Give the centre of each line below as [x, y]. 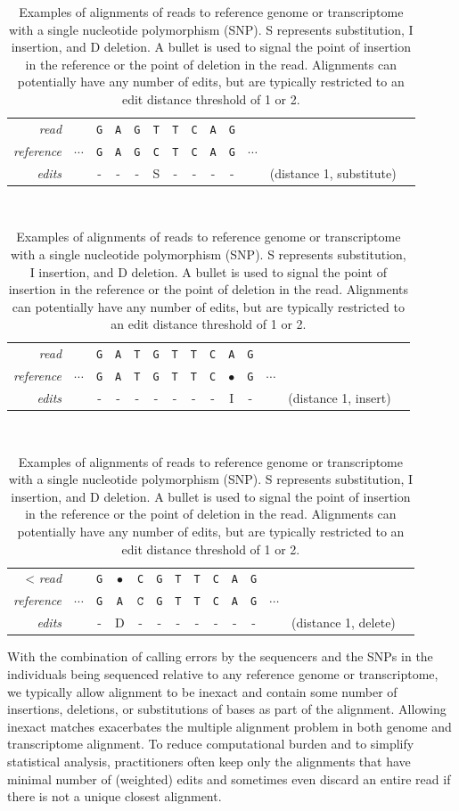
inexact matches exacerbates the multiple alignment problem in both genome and [229, 726]
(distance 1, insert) [340, 397]
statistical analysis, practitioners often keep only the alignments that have [209, 761]
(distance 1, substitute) [333, 172]
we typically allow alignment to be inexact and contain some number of [202, 691]
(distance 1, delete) [344, 623]
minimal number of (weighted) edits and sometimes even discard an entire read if [229, 778]
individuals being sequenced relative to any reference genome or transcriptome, [223, 673]
